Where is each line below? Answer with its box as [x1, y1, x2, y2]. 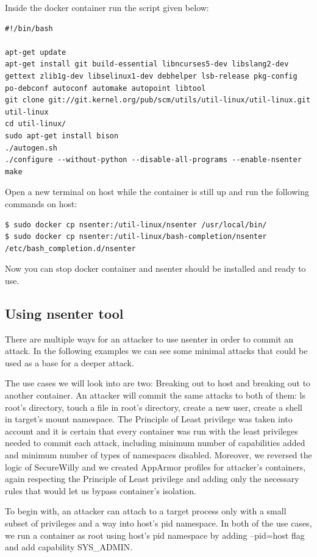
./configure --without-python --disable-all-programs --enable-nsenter [5, 155, 302, 165]
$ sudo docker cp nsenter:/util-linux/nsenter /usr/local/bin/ [5, 220, 267, 229]
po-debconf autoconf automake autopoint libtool [5, 83, 206, 93]
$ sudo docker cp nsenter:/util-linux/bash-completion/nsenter [5, 232, 267, 241]
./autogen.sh [5, 143, 57, 152]
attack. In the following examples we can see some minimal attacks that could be [5, 344, 308, 357]
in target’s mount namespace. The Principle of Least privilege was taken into [5, 413, 293, 425]
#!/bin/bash [5, 24, 53, 33]
